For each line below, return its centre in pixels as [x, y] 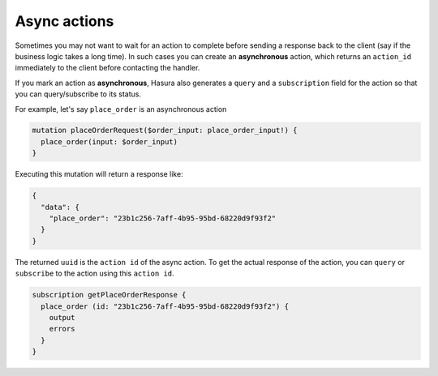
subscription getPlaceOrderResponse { [109, 295]
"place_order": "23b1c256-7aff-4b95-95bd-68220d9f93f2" [163, 218]
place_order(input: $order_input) [109, 141]
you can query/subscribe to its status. [78, 94]
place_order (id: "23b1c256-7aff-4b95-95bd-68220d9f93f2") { [165, 306]
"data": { [60, 207]
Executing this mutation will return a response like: [99, 174]
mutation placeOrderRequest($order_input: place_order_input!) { [165, 130]
